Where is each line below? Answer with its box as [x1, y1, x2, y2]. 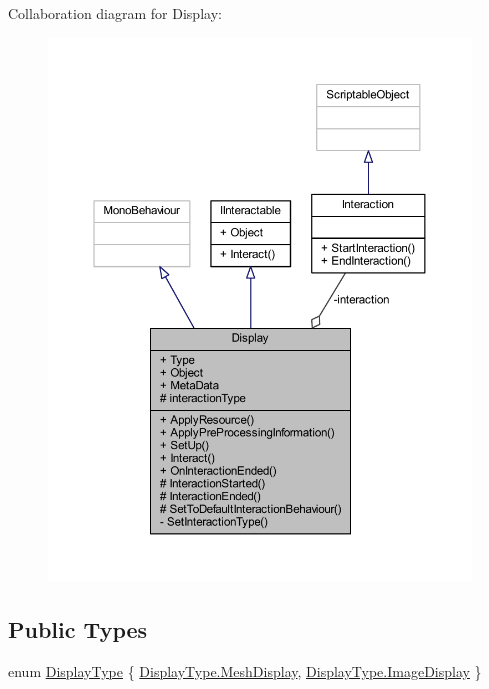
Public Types [8, 613, 148, 644]
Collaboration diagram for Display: [8, 3, 222, 23]
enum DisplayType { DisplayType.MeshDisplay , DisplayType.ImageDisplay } [8, 660, 482, 681]
